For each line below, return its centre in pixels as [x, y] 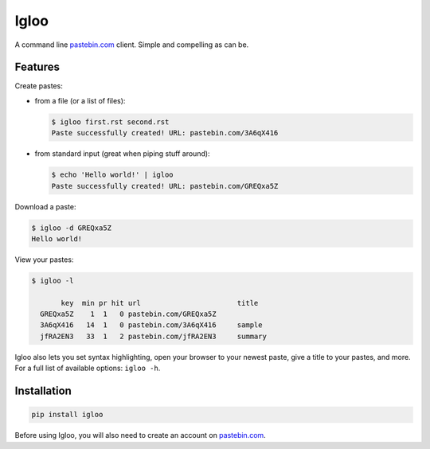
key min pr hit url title [160, 303]
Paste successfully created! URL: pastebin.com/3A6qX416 [165, 133]
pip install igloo [67, 415]
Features [37, 67]
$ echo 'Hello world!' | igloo [113, 175]
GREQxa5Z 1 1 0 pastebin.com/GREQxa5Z [128, 314]
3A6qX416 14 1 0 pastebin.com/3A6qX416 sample [151, 325]
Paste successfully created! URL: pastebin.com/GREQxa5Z [165, 186]
